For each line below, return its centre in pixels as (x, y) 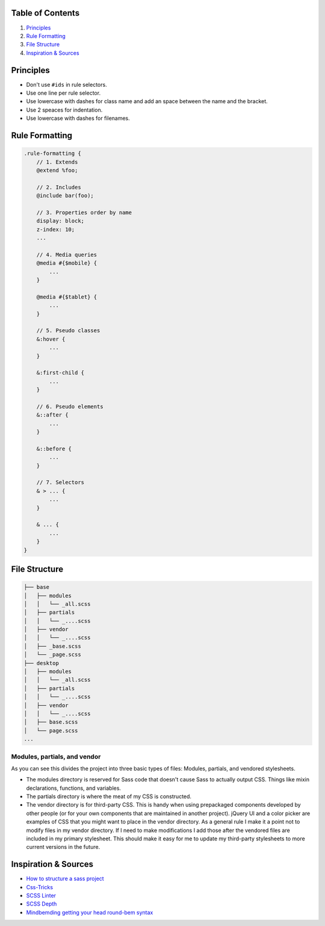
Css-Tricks (40, 887)
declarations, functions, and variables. (74, 788)
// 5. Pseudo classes (68, 331)
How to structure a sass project (65, 879)
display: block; (60, 221)
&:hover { (51, 339)
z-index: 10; (56, 229)
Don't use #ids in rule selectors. (67, 84)
